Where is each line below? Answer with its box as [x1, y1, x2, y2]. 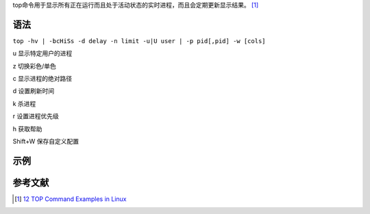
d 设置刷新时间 [12, 87, 55, 95]
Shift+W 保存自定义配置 [12, 137, 79, 146]
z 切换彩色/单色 [12, 62, 56, 70]
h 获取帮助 [12, 124, 42, 133]
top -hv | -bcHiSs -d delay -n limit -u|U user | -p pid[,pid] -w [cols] [12, 37, 267, 44]
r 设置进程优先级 [12, 112, 60, 120]
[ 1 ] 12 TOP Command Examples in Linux [14, 195, 127, 203]
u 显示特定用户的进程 [12, 49, 73, 57]
